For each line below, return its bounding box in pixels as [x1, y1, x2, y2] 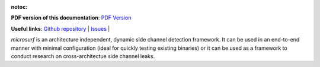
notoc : [11, 4, 28, 10]
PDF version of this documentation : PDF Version [11, 14, 132, 21]
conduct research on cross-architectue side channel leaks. [11, 52, 155, 59]
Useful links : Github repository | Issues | [11, 25, 110, 32]
